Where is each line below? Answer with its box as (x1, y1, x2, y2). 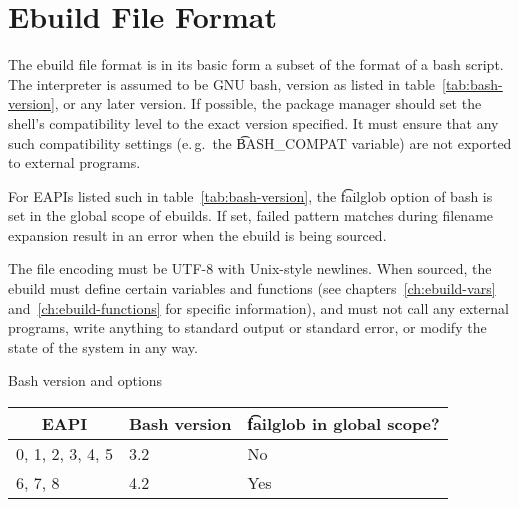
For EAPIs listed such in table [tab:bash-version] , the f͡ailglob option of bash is (8, 185, 493, 206)
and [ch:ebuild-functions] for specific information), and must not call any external (8, 297, 509, 318)
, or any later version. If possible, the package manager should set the (54, 93, 482, 114)
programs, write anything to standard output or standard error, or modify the (8, 317, 487, 338)
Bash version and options (8, 370, 163, 391)
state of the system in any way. (8, 336, 198, 357)
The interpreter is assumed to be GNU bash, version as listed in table (8, 73, 435, 94)
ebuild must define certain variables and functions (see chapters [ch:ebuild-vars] (8, 278, 496, 299)
